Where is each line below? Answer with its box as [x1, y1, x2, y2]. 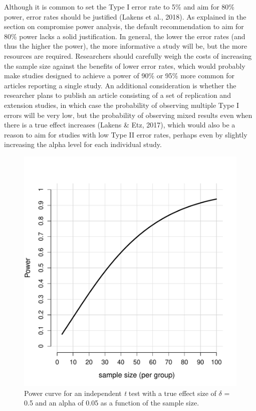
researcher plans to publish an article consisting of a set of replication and [4, 90, 231, 100]
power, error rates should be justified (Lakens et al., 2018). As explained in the [4, 11, 246, 22]
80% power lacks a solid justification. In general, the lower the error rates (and [4, 31, 245, 41]
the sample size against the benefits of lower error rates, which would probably [4, 60, 245, 71]
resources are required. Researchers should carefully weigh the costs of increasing [4, 50, 252, 61]
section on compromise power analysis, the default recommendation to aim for [4, 21, 244, 32]
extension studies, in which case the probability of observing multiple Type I [4, 99, 239, 110]
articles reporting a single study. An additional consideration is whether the [4, 80, 236, 90]
